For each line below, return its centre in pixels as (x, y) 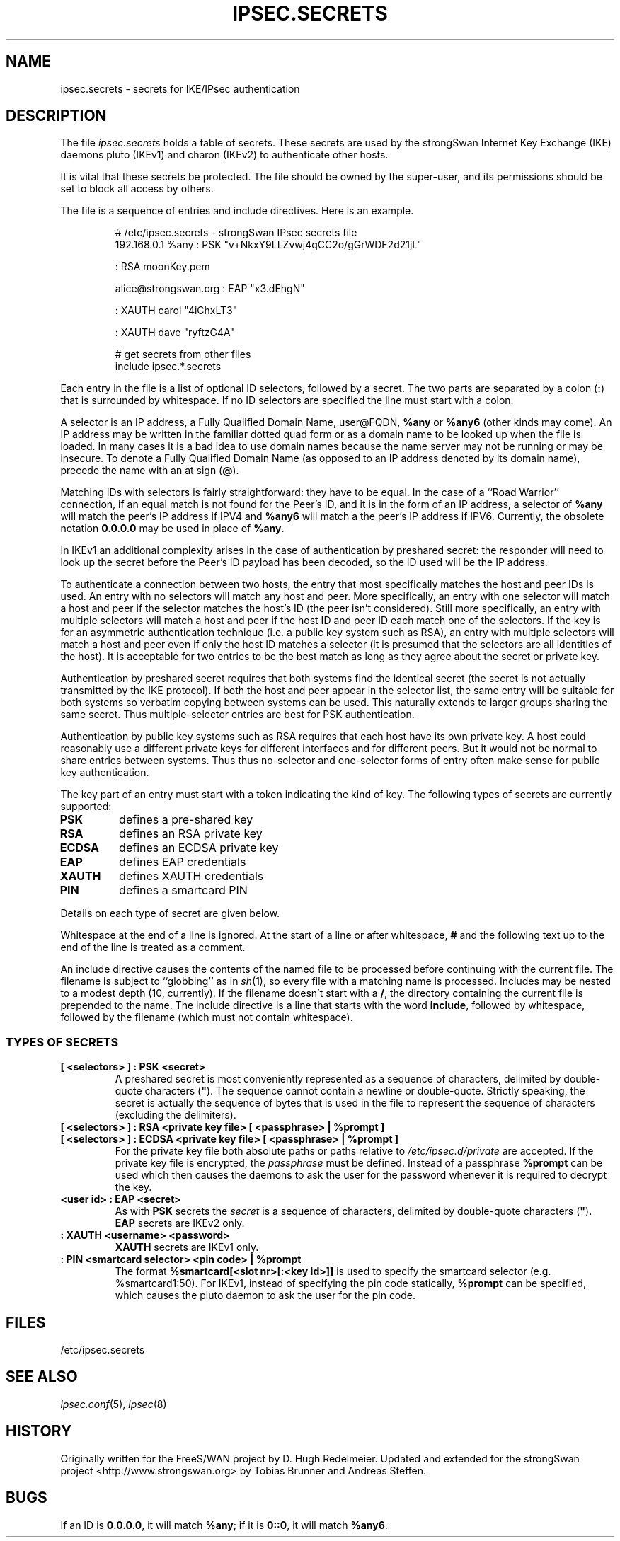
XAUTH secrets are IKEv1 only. (187, 1247)
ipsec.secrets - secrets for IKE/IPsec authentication (180, 88)
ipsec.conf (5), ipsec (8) (114, 1404)
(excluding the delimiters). (176, 1115)
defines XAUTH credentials (191, 876)
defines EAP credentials (183, 862)
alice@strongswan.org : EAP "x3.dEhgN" (210, 289)
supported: (86, 807)
